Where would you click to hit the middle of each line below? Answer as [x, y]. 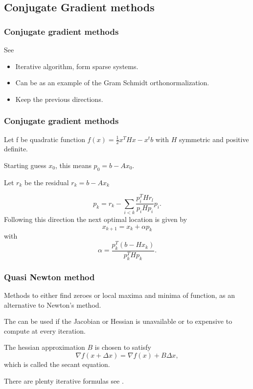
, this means [73, 165]
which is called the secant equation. [57, 364]
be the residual [46, 182]
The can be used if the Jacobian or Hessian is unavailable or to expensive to [118, 321]
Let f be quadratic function [45, 139]
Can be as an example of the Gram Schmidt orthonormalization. [112, 83]
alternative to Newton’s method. [53, 304]
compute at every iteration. [45, 330]
